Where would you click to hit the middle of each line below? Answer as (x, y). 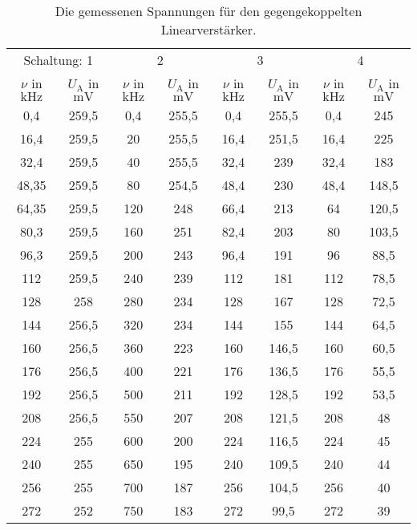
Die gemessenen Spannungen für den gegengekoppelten (208, 11)
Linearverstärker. (208, 29)
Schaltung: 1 (59, 60)
